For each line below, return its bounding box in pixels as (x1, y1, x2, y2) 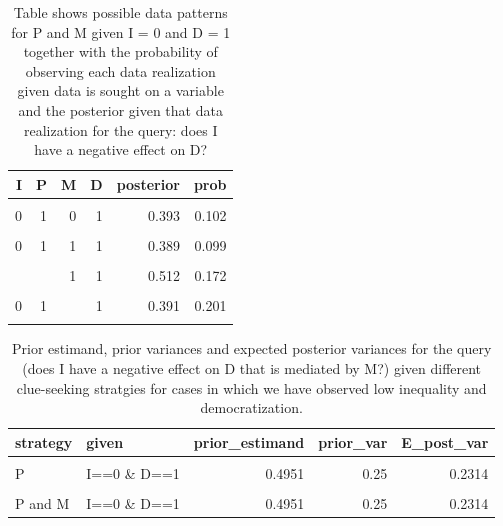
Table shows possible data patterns (13, 2, 228, 22)
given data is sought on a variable (17, 80, 224, 101)
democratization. (200, 397, 303, 418)
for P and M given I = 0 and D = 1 (11, 21, 231, 42)
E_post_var (401, 431, 489, 452)
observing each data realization (25, 60, 216, 81)
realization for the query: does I (24, 119, 218, 140)
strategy (15, 431, 73, 452)
